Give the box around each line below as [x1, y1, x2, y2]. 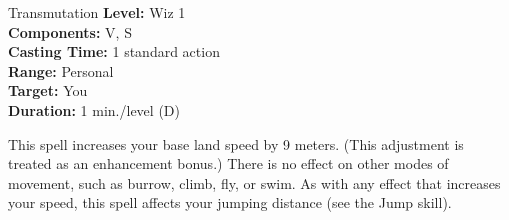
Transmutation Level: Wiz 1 [8, 2, 186, 22]
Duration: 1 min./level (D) [8, 99, 180, 120]
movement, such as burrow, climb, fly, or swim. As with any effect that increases [8, 172, 501, 193]
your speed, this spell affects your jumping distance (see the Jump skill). [8, 192, 452, 213]
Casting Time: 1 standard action [8, 41, 220, 62]
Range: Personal [8, 60, 114, 81]
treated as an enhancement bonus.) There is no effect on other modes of [8, 153, 449, 174]
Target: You [8, 80, 88, 101]
